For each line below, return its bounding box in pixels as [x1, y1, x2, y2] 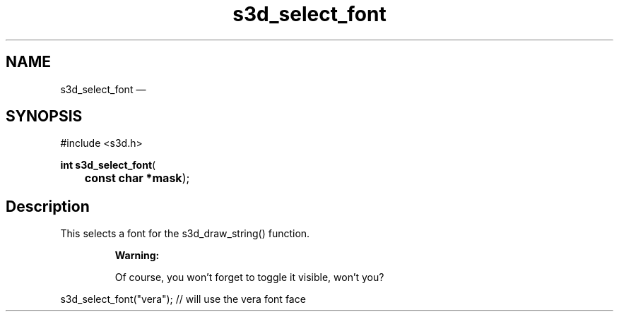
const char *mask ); [84, 171, 190, 186]
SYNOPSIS [6, 107, 83, 126]
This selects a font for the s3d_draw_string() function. [60, 227, 310, 240]
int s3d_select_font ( [60, 159, 156, 172]
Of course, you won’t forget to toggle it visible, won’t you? [114, 271, 384, 284]
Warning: [114, 249, 160, 262]
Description [6, 197, 90, 215]
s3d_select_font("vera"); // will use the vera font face [60, 293, 306, 306]
